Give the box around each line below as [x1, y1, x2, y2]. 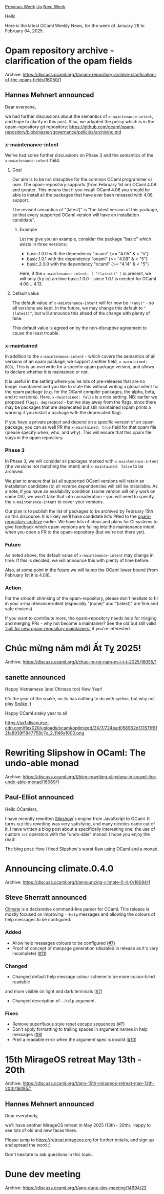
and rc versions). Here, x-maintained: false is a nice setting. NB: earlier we [5, 394, 158, 400]
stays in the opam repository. [5, 435, 64, 441]
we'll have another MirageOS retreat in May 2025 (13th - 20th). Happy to [5, 1122, 151, 1128]
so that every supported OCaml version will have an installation [12, 212, 139, 218]
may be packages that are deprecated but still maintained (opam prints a [5, 404, 151, 410]
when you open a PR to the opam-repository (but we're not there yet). [5, 529, 145, 535]
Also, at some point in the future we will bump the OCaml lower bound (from [5, 567, 158, 573]
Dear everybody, [5, 1113, 39, 1119]
